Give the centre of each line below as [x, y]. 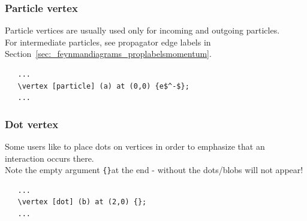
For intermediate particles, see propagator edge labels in [108, 42]
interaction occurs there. [49, 158]
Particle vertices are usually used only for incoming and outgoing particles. [142, 30]
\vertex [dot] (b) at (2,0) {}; [82, 202]
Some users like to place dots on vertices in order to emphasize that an [135, 146]
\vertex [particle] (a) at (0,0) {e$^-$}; [103, 86]
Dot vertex [32, 124]
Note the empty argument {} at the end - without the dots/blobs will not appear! [154, 170]
